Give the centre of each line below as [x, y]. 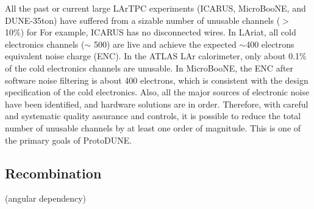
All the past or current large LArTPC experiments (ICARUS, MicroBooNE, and [155, 8]
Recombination [53, 173]
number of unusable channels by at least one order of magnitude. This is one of [153, 127]
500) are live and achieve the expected [165, 44]
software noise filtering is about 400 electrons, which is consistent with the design [157, 80]
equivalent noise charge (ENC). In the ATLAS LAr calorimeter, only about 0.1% [156, 56]
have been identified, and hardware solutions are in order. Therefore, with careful [157, 104]
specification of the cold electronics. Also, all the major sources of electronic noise [157, 92]
